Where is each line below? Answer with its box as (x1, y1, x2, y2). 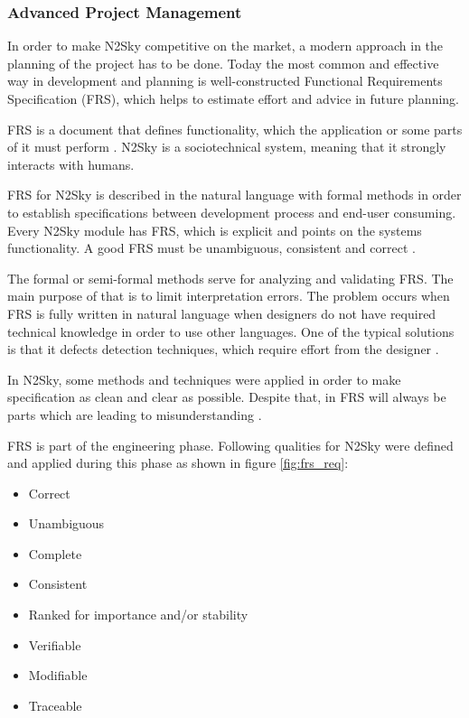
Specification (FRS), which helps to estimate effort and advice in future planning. (7, 89, 459, 107)
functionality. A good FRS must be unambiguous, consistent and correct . (7, 238, 416, 257)
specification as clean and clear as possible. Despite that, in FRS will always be (7, 387, 446, 406)
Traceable (28, 695, 82, 714)
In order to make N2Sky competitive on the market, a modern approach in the (7, 36, 444, 55)
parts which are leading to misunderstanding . (7, 405, 262, 424)
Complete (28, 544, 82, 563)
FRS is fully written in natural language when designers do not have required (7, 303, 436, 322)
